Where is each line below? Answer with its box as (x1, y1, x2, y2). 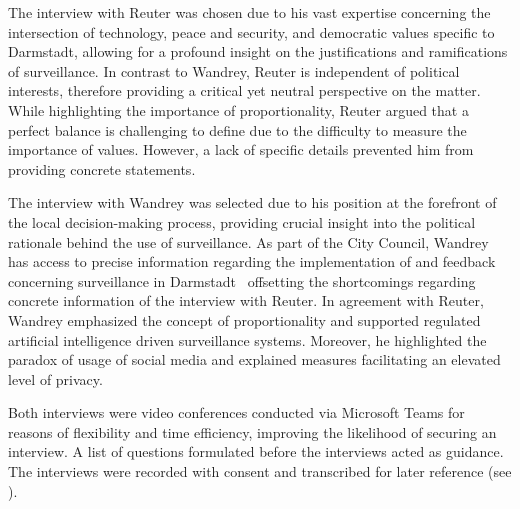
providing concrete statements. (8, 158, 196, 179)
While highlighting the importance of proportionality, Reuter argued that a (8, 99, 469, 120)
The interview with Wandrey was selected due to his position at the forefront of (8, 192, 497, 213)
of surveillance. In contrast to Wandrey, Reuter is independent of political (8, 60, 460, 81)
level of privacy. (8, 368, 103, 389)
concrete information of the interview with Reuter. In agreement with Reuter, (8, 290, 484, 311)
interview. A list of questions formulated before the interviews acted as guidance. (8, 441, 504, 462)
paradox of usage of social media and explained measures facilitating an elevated (8, 349, 501, 370)
